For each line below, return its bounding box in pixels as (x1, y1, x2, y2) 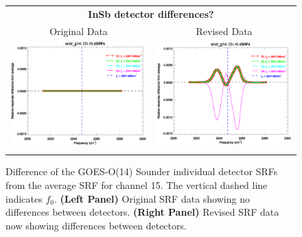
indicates (5, 191, 43, 205)
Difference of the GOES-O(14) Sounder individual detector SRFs (5, 164, 278, 179)
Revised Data (196, 23, 253, 38)
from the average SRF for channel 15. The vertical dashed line (5, 178, 268, 192)
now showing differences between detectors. (5, 218, 187, 232)
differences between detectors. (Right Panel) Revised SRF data (5, 205, 279, 219)
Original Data (49, 23, 108, 38)
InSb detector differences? (88, 6, 214, 21)
